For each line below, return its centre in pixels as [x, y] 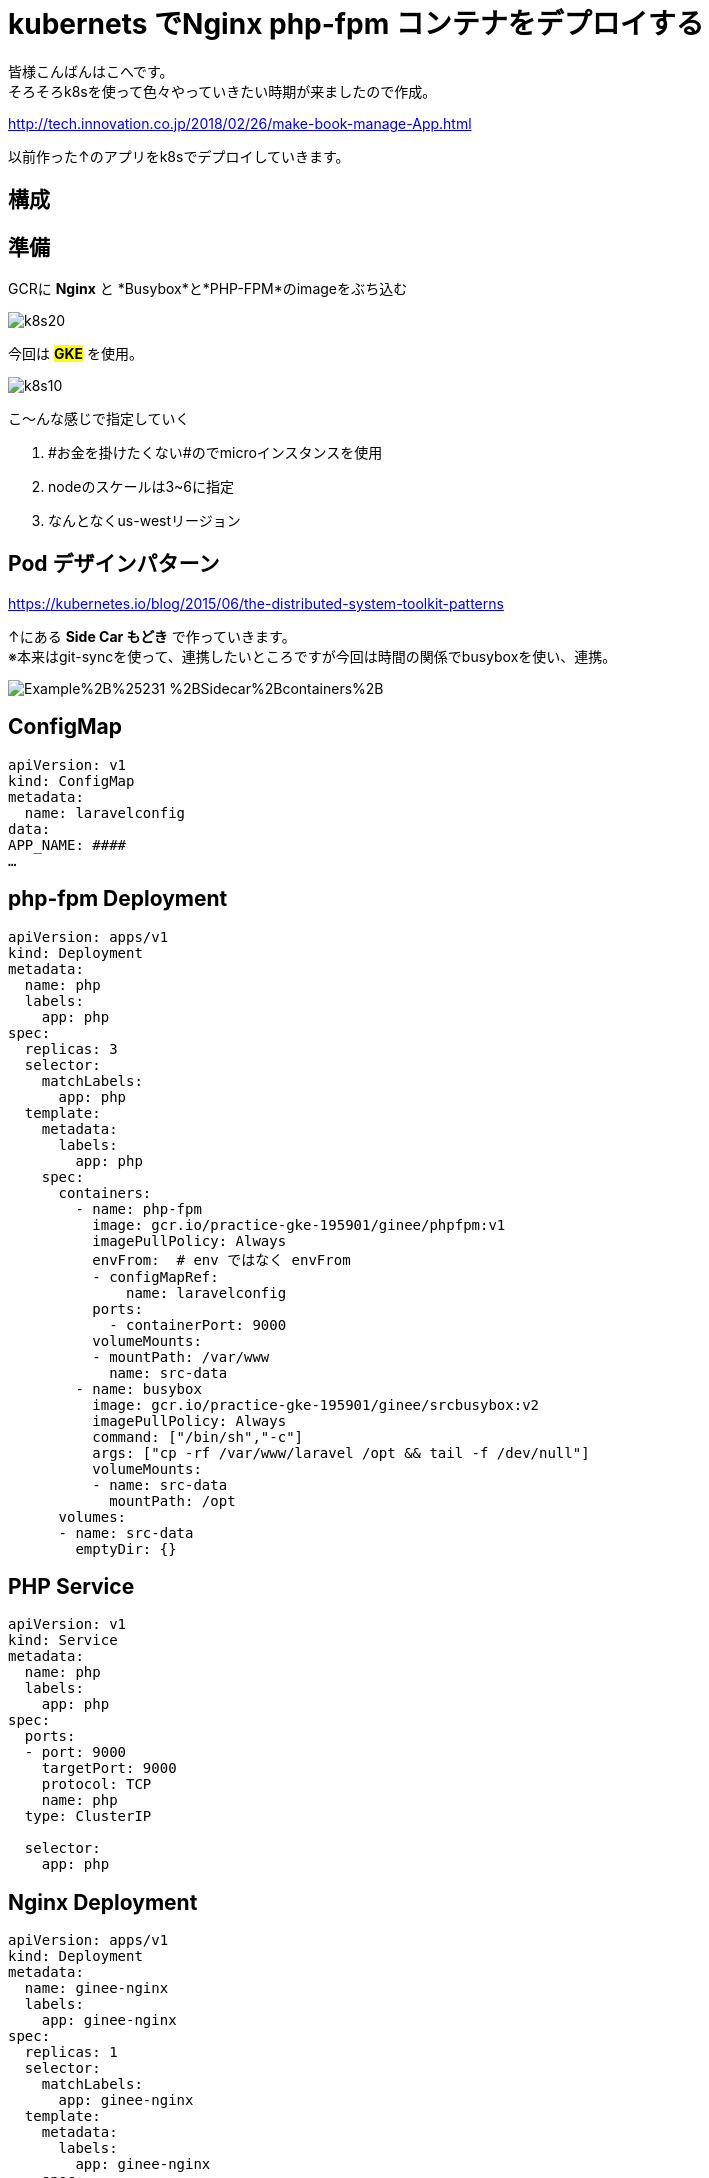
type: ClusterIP [88, 1816]
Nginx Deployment [103, 1902]
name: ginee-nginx [96, 1988]
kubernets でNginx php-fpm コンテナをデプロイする [356, 24]
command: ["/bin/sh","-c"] [198, 1436]
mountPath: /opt [172, 1500]
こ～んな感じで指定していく [99, 419]
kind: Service [63, 1640]
